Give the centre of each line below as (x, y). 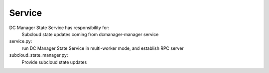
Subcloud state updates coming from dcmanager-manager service (90, 34)
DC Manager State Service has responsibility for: (59, 28)
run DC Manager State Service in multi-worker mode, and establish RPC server (103, 48)
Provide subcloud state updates (54, 62)
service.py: (21, 41)
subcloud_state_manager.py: (39, 55)
